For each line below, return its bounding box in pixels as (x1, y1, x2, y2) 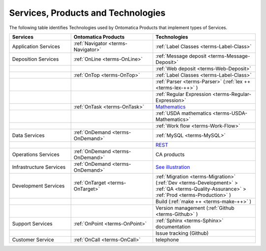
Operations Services (12, 151, 60, 157)
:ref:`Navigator (73, 40, 108, 47)
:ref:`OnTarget (73, 179, 106, 186)
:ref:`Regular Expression (155, 91, 212, 97)
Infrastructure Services (12, 163, 66, 170)
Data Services (12, 132, 45, 139)
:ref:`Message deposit (155, 52, 207, 59)
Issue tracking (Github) (155, 229, 209, 236)
